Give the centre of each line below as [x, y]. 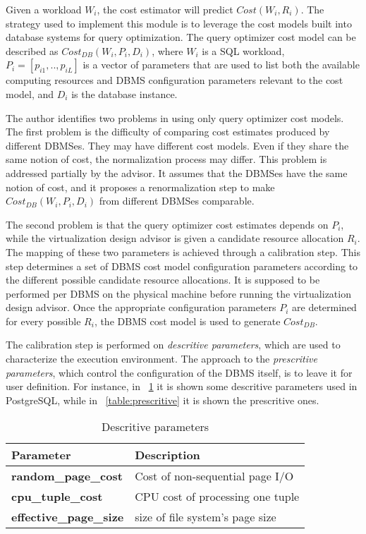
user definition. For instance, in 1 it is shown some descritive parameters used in [182, 386]
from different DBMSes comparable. [177, 201]
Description [167, 455]
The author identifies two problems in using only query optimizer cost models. [175, 117]
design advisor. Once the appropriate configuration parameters [141, 307]
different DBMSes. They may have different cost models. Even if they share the [177, 145]
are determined [324, 307]
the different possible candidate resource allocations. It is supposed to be [163, 280]
